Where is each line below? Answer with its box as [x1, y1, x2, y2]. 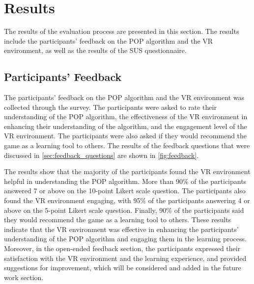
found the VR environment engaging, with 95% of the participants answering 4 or [4, 195, 250, 206]
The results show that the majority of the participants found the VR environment [4, 166, 251, 177]
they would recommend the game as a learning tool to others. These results [4, 214, 231, 225]
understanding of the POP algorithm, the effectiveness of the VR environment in [4, 111, 248, 122]
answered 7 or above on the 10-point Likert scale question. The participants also [4, 185, 246, 196]
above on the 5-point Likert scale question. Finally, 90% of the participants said [4, 205, 244, 215]
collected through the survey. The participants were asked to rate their [4, 102, 217, 112]
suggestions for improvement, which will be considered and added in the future [4, 262, 241, 273]
